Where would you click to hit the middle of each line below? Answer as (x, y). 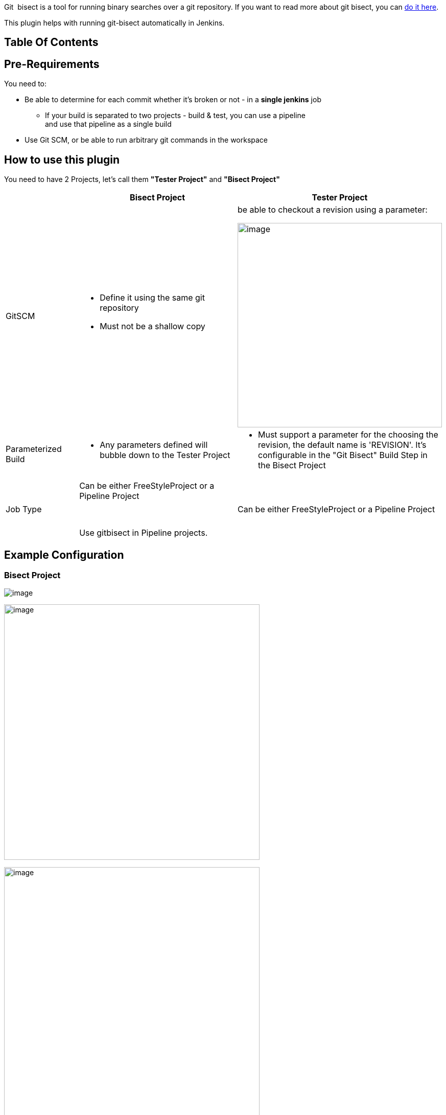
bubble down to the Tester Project (165, 455)
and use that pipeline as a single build (108, 124)
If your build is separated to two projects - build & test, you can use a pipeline (175, 116)
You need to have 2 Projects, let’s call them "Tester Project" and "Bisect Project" (142, 179)
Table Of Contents (51, 42)
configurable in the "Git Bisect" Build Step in (343, 455)
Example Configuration (64, 555)
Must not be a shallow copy (152, 326)
